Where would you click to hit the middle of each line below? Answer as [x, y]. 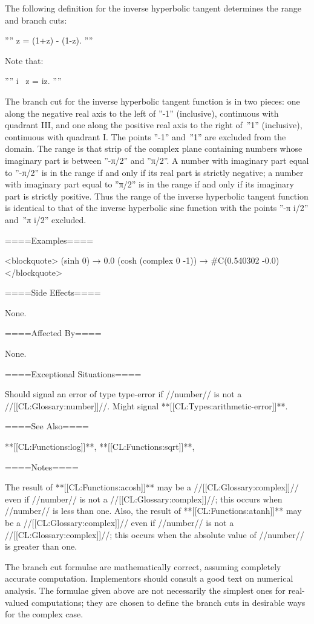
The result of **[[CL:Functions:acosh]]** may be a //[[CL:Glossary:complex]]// [152, 487]
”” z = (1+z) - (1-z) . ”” [49, 40]
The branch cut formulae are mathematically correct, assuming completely [143, 566]
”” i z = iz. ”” [33, 81]
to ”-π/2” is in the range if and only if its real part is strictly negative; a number [154, 172]
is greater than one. [41, 546]
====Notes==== [42, 466]
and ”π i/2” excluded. [46, 219]
